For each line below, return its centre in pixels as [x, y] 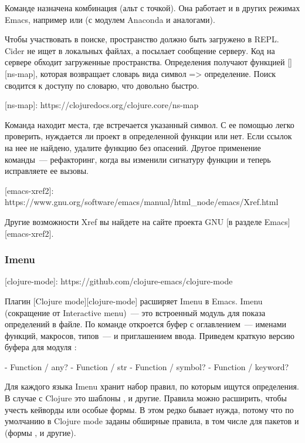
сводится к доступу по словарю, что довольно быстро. [102, 85]
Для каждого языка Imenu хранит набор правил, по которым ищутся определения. [152, 386]
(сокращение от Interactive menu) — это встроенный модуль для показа [135, 312]
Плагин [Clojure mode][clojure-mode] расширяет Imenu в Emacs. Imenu [134, 301]
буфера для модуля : [41, 347]
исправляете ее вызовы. [47, 171]
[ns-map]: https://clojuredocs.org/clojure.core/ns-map [102, 105]
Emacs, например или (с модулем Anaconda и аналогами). [110, 19]
